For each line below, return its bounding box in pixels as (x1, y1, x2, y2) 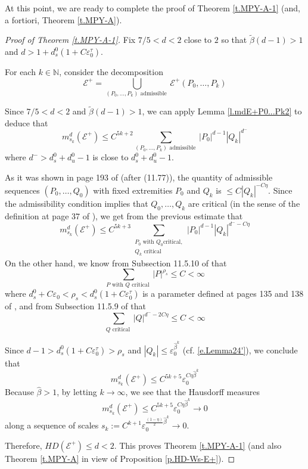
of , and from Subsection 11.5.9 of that (5, 300, 146, 312)
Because (5, 386, 34, 398)
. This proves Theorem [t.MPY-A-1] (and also (114, 439, 282, 451)
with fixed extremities (93, 184, 173, 196)
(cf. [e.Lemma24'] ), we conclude (182, 343, 298, 356)
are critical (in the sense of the (188, 197, 300, 209)
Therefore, (5, 439, 42, 451)
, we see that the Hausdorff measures (125, 386, 260, 398)
